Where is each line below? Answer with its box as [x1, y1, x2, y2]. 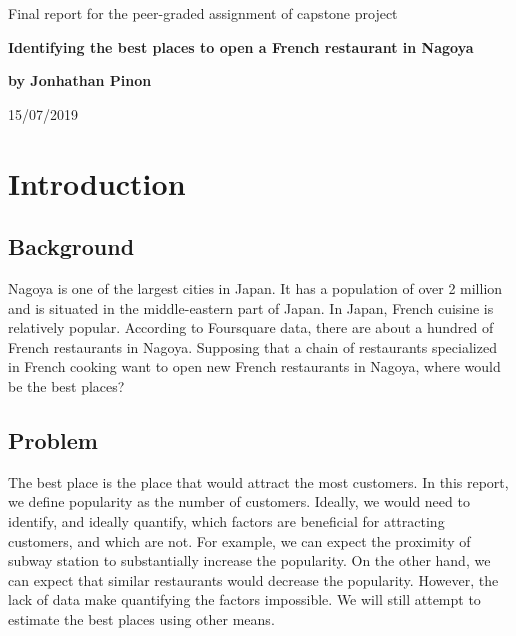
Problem [8, 424, 98, 455]
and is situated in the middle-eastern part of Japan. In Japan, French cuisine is [8, 297, 494, 318]
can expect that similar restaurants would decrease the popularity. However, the [8, 569, 499, 590]
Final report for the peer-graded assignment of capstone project [8, 3, 398, 23]
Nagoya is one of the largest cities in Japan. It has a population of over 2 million [8, 277, 503, 298]
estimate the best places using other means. [8, 608, 275, 629]
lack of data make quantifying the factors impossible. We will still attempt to [8, 589, 481, 610]
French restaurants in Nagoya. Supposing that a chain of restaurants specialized [8, 336, 497, 357]
